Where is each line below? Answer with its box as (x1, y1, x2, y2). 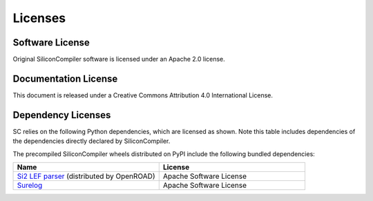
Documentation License (12, 73, 118, 84)
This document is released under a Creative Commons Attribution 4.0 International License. (12, 90, 273, 99)
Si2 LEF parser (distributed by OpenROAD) (17, 171, 155, 181)
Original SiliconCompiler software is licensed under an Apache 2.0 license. (12, 55, 226, 64)
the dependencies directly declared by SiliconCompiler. (12, 137, 171, 145)
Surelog (17, 180, 43, 190)
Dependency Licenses (12, 109, 111, 121)
